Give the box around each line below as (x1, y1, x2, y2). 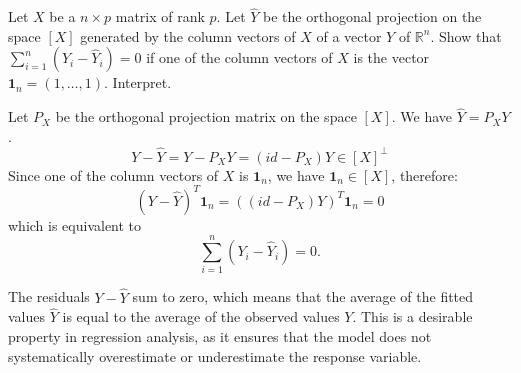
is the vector (353, 47, 430, 68)
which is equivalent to (8, 214, 142, 235)
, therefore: (391, 164, 458, 185)
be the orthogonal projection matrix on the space (55, 106, 357, 127)
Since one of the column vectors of (8, 164, 219, 185)
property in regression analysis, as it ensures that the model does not (8, 326, 432, 347)
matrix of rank (115, 6, 205, 27)
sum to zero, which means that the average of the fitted (132, 286, 474, 307)
